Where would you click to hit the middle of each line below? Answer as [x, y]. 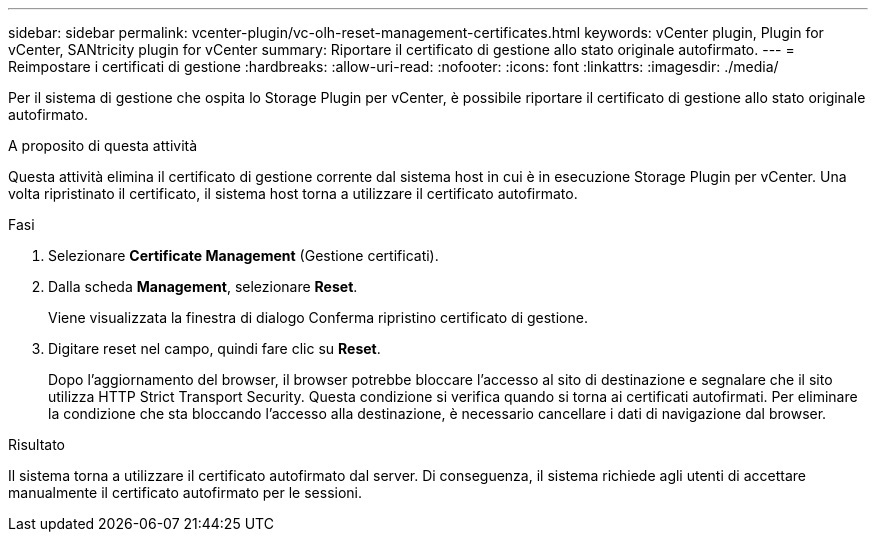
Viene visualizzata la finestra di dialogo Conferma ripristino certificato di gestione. [318, 317]
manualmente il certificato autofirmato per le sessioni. [185, 492]
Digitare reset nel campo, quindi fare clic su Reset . [214, 348]
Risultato [37, 444]
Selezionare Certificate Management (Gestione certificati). [243, 255]
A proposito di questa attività [103, 145]
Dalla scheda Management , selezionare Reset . [203, 286]
